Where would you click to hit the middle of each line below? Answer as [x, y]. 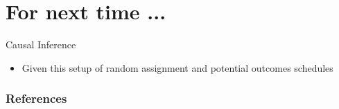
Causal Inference [41, 44]
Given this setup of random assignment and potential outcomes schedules [177, 67]
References [36, 98]
